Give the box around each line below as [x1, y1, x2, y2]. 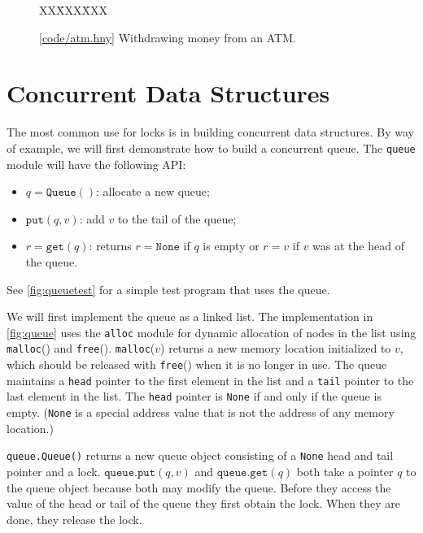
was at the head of [312, 237, 404, 254]
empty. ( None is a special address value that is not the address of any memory [7, 404, 395, 420]
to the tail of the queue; [117, 210, 237, 227]
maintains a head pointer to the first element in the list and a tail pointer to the [7, 371, 414, 388]
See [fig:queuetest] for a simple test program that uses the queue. [7, 280, 330, 297]
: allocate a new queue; [95, 183, 210, 200]
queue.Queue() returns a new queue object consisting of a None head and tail [7, 447, 394, 464]
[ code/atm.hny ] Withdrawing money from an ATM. [39, 28, 296, 45]
